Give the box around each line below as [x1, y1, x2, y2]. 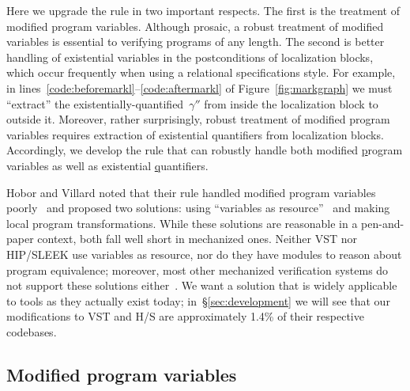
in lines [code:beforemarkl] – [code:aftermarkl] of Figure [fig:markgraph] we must [6, 79, 393, 96]
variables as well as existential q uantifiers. [6, 157, 209, 173]
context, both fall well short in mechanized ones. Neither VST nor [37, 230, 358, 247]
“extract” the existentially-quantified [6, 95, 184, 112]
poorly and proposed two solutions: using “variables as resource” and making [6, 199, 390, 216]
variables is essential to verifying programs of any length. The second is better [6, 33, 385, 50]
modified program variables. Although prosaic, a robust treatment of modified [6, 17, 384, 34]
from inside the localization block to [204, 95, 378, 112]
